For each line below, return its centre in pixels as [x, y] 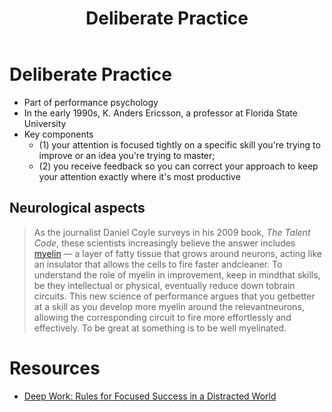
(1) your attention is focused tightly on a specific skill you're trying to [179, 144]
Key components [58, 134]
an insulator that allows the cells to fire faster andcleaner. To [158, 264]
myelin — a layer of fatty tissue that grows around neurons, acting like [177, 253]
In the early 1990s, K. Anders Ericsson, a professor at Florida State [160, 113]
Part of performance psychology [91, 102]
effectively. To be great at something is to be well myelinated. [160, 328]
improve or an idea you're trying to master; [127, 155]
